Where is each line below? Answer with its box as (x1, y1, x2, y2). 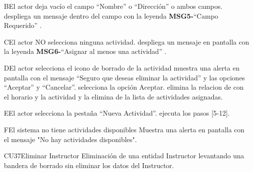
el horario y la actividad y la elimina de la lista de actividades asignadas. (4, 91, 223, 101)
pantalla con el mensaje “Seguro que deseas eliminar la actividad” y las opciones (4, 72, 245, 82)
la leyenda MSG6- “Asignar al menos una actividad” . (4, 46, 167, 56)
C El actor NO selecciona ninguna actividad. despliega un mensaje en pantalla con (4, 36, 249, 47)
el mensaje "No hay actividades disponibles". (4, 134, 137, 144)
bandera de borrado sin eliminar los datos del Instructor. (4, 160, 174, 170)
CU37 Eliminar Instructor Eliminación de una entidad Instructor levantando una (4, 150, 244, 161)
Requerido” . (4, 20, 42, 30)
